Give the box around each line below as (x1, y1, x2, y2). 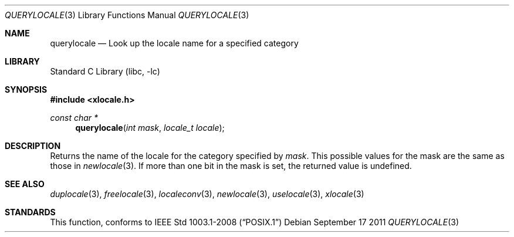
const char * (50, 113, 99, 123)
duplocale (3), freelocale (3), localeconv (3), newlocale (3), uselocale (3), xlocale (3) (50, 189, 364, 199)
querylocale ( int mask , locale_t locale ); (75, 123, 225, 133)
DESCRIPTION (5, 141, 61, 151)
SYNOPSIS (5, 84, 48, 94)
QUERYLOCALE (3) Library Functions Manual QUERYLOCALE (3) (5, 10, 249, 20)
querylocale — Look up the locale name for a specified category (50, 38, 299, 48)
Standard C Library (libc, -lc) (50, 66, 160, 76)
